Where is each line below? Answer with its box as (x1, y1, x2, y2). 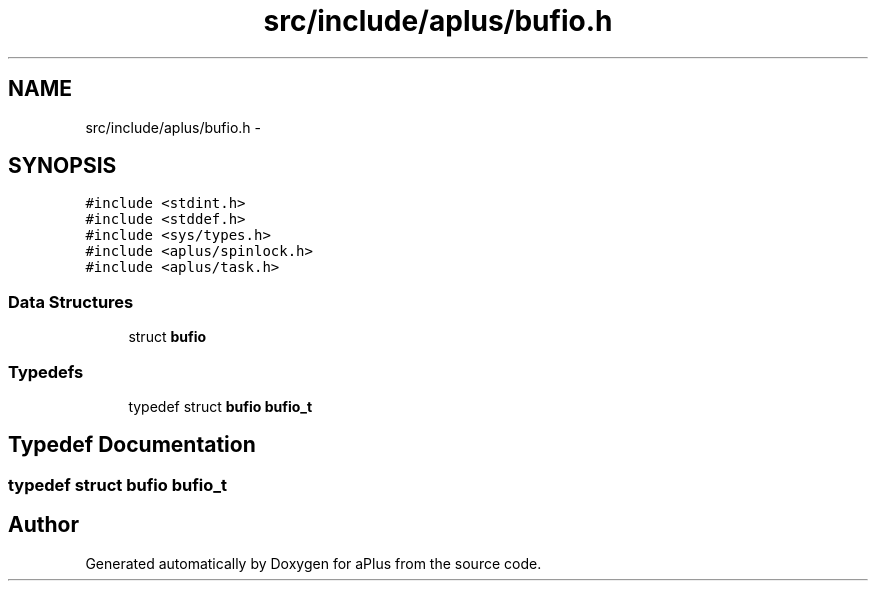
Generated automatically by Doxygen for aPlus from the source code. (85, 554, 542, 572)
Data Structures (8, 291, 134, 312)
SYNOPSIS (8, 153, 117, 179)
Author (8, 512, 79, 538)
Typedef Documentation (8, 432, 256, 458)
